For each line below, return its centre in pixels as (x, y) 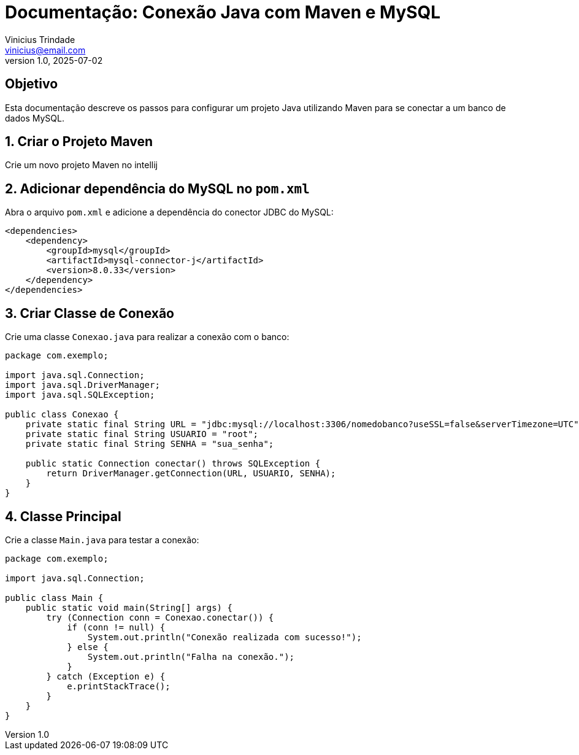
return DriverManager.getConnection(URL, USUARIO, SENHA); (191, 474)
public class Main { (54, 598)
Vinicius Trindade (40, 39)
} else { (88, 647)
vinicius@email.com (45, 50)
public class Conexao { (62, 415)
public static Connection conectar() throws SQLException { (173, 464)
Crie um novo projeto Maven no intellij (81, 165)
